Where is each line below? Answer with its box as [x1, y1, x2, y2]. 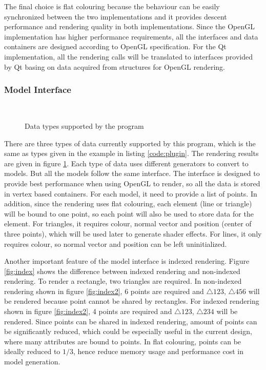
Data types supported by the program [25, 120, 144, 131]
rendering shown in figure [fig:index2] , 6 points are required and [4, 285, 204, 296]
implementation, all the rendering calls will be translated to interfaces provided [4, 51, 253, 62]
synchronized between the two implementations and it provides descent [4, 11, 227, 22]
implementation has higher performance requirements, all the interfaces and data [4, 31, 258, 42]
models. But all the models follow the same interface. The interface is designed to [4, 168, 260, 179]
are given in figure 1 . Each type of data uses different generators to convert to [4, 158, 249, 168]
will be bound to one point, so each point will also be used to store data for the [4, 208, 254, 219]
